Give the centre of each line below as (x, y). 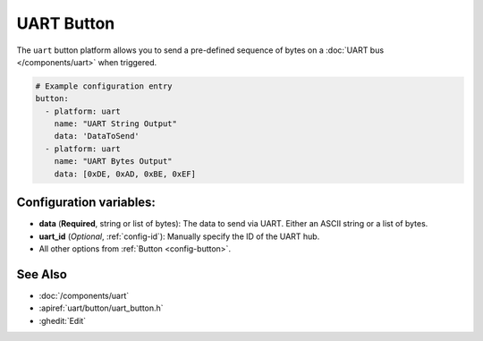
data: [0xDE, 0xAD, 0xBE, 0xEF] (125, 174)
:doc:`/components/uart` (84, 295)
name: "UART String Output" (116, 124)
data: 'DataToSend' (97, 136)
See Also (42, 274)
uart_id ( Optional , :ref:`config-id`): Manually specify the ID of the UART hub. (179, 236)
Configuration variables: (86, 203)
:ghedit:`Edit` (63, 320)
